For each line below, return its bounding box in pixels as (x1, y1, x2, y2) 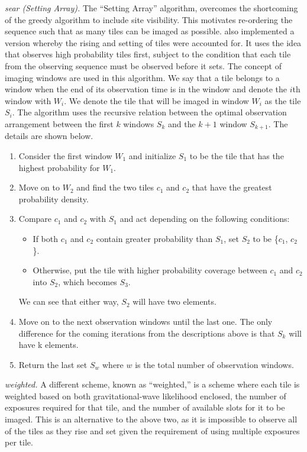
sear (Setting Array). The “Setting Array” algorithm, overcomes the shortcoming (5, 2, 298, 14)
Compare (18, 212, 52, 225)
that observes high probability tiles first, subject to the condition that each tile (5, 48, 291, 60)
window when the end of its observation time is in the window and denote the (5, 83, 287, 95)
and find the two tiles (76, 181, 154, 193)
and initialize (128, 149, 176, 162)
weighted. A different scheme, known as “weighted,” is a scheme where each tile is (5, 378, 300, 390)
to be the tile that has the (189, 149, 284, 162)
